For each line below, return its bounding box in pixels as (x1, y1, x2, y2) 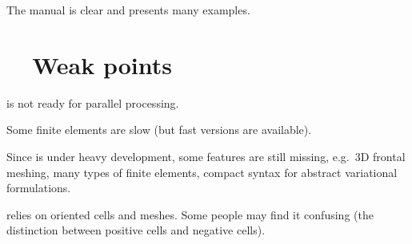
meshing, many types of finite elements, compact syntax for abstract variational (6, 163, 398, 180)
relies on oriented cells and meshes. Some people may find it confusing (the (6, 206, 374, 222)
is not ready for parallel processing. (6, 94, 179, 111)
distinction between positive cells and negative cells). (6, 222, 266, 238)
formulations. (6, 179, 71, 196)
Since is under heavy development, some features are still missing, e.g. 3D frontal (6, 148, 406, 164)
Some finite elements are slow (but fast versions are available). (6, 121, 312, 138)
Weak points (32, 48, 172, 81)
